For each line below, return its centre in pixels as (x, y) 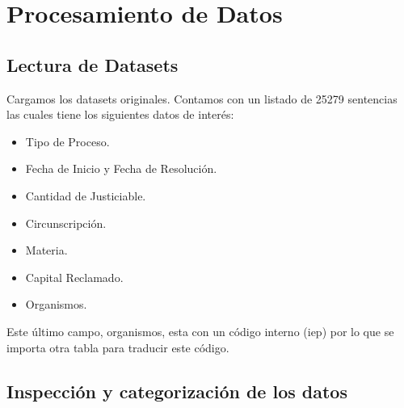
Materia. (46, 250)
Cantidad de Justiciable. (86, 195)
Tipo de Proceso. (67, 141)
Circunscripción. (66, 223)
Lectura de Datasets (93, 64)
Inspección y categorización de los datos (177, 391)
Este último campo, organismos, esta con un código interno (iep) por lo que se (200, 331)
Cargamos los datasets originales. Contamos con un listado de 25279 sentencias (202, 98)
